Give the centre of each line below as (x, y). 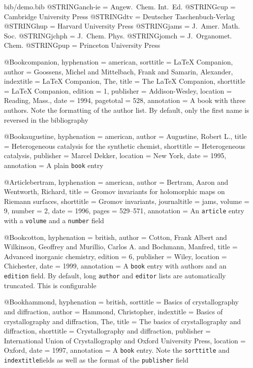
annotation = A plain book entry (54, 165)
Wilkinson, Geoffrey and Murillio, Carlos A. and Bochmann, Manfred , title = (121, 247)
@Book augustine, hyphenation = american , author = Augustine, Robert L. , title (126, 136)
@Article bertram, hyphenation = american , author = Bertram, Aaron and (116, 182)
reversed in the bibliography (46, 119)
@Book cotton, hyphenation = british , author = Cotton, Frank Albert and (116, 237)
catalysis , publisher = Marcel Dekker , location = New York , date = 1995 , (115, 155)
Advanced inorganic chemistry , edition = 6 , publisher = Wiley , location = (116, 256)
